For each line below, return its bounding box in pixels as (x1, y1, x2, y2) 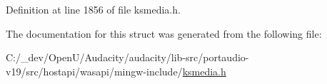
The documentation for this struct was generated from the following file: (6, 26, 322, 41)
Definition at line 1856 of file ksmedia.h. (6, 2, 181, 16)
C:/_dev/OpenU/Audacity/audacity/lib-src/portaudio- (6, 50, 249, 65)
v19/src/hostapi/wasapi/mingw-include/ (6, 63, 183, 78)
